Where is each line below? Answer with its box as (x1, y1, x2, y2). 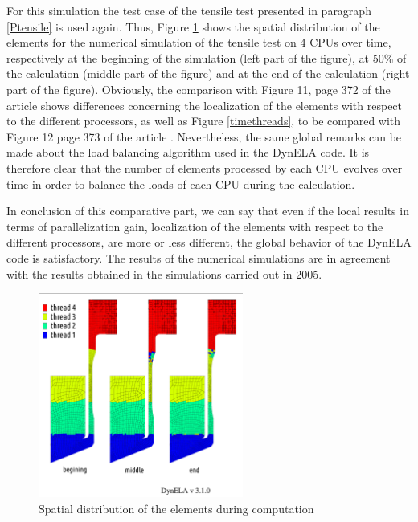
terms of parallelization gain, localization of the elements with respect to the (6, 218, 383, 234)
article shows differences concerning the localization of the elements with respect (6, 96, 403, 113)
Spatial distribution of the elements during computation (39, 500, 314, 517)
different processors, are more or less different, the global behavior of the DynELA (6, 234, 412, 251)
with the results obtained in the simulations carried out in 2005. (6, 265, 322, 282)
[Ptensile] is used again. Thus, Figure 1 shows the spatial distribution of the (6, 18, 380, 35)
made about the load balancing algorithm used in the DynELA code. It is (6, 144, 370, 161)
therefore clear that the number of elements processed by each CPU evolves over (6, 159, 403, 176)
